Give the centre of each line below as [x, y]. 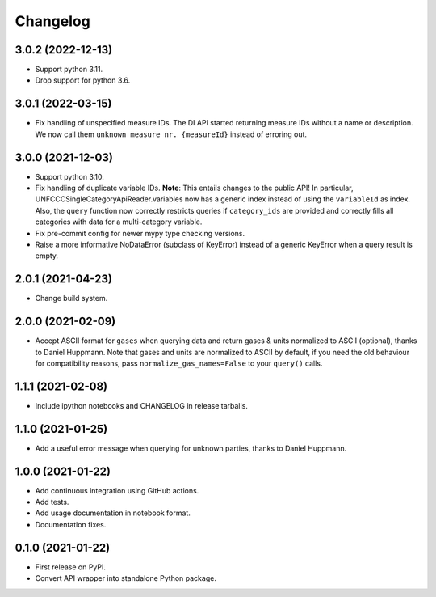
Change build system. [71, 298]
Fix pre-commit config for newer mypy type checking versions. [140, 233]
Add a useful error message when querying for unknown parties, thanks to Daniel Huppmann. [191, 448]
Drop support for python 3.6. [83, 80]
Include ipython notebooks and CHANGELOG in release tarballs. [141, 405]
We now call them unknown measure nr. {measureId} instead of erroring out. [171, 134]
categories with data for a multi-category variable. [119, 222]
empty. [47, 256]
